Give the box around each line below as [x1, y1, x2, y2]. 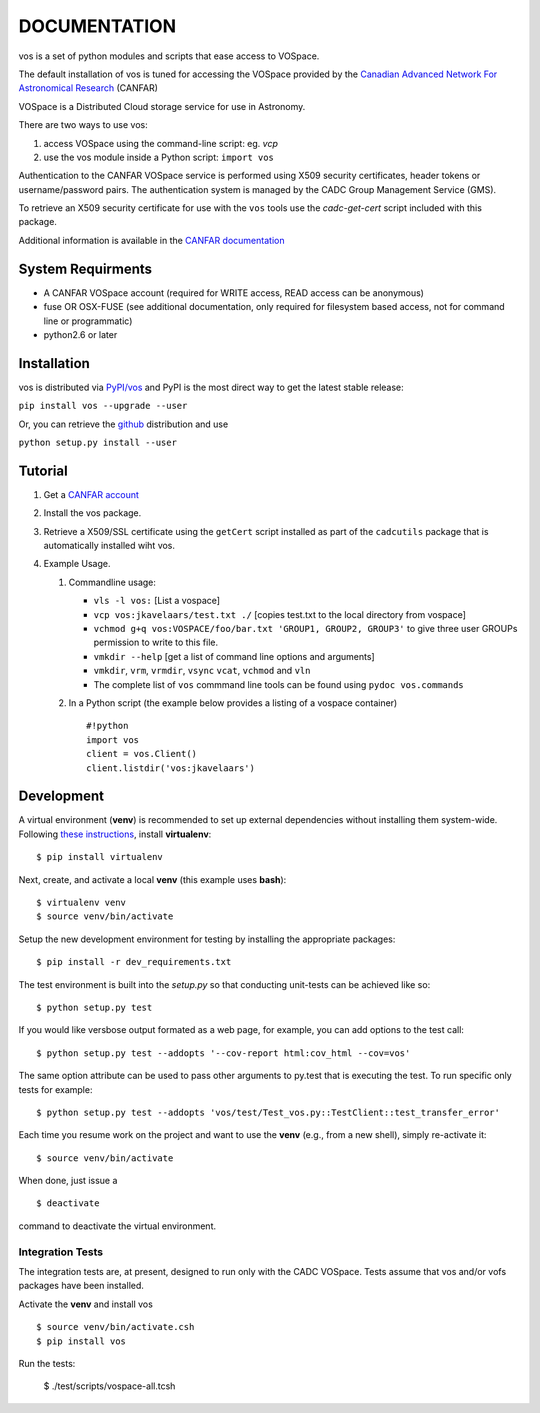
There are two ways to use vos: [18, 119, 149, 131]
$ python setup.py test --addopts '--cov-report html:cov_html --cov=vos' [36, 1047, 411, 1059]
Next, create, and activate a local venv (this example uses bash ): [18, 873, 287, 885]
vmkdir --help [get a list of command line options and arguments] [93, 650, 375, 662]
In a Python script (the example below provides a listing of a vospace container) [68, 696, 398, 709]
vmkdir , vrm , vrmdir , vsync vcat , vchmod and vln [93, 665, 311, 677]
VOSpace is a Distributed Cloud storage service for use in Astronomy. [18, 100, 306, 112]
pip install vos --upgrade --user [18, 400, 188, 412]
